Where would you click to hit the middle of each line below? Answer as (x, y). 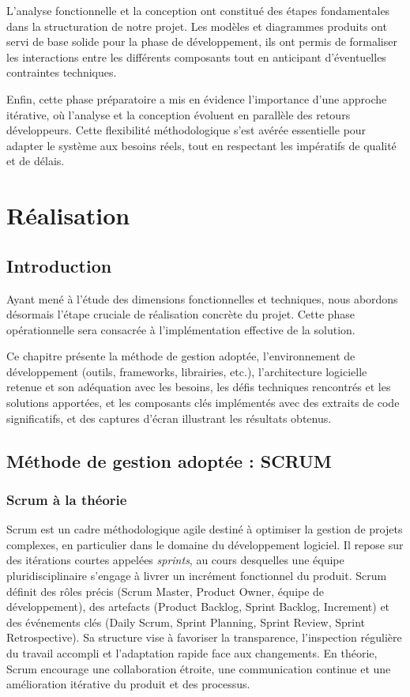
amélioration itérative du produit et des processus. (128, 684)
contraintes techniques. (62, 72)
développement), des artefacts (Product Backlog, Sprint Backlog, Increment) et (198, 607)
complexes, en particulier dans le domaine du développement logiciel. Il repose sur (205, 544)
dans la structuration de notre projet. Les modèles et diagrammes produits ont (197, 26)
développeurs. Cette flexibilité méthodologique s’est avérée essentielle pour (186, 130)
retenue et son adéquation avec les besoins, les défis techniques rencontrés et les (199, 387)
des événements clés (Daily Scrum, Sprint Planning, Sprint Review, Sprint (186, 622)
